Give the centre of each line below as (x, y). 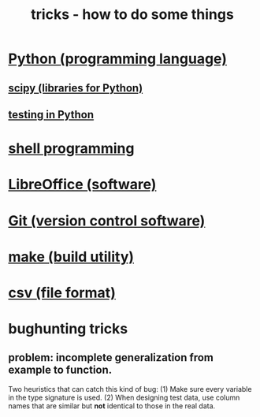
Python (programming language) (117, 59)
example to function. (60, 370)
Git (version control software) (107, 220)
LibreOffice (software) (82, 185)
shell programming (71, 149)
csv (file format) (62, 292)
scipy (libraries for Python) (76, 88)
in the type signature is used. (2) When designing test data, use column (124, 397)
